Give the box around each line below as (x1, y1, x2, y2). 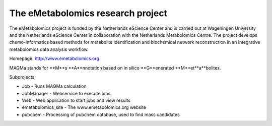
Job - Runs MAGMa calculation (22, 83, 87, 89)
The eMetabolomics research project (9, 8, 168, 19)
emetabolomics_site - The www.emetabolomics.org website (22, 104, 146, 110)
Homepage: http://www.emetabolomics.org (9, 55, 99, 61)
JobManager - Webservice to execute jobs (22, 90, 111, 96)
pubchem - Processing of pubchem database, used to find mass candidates (22, 111, 180, 117)
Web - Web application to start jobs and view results (22, 97, 131, 103)
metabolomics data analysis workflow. (9, 46, 89, 52)
